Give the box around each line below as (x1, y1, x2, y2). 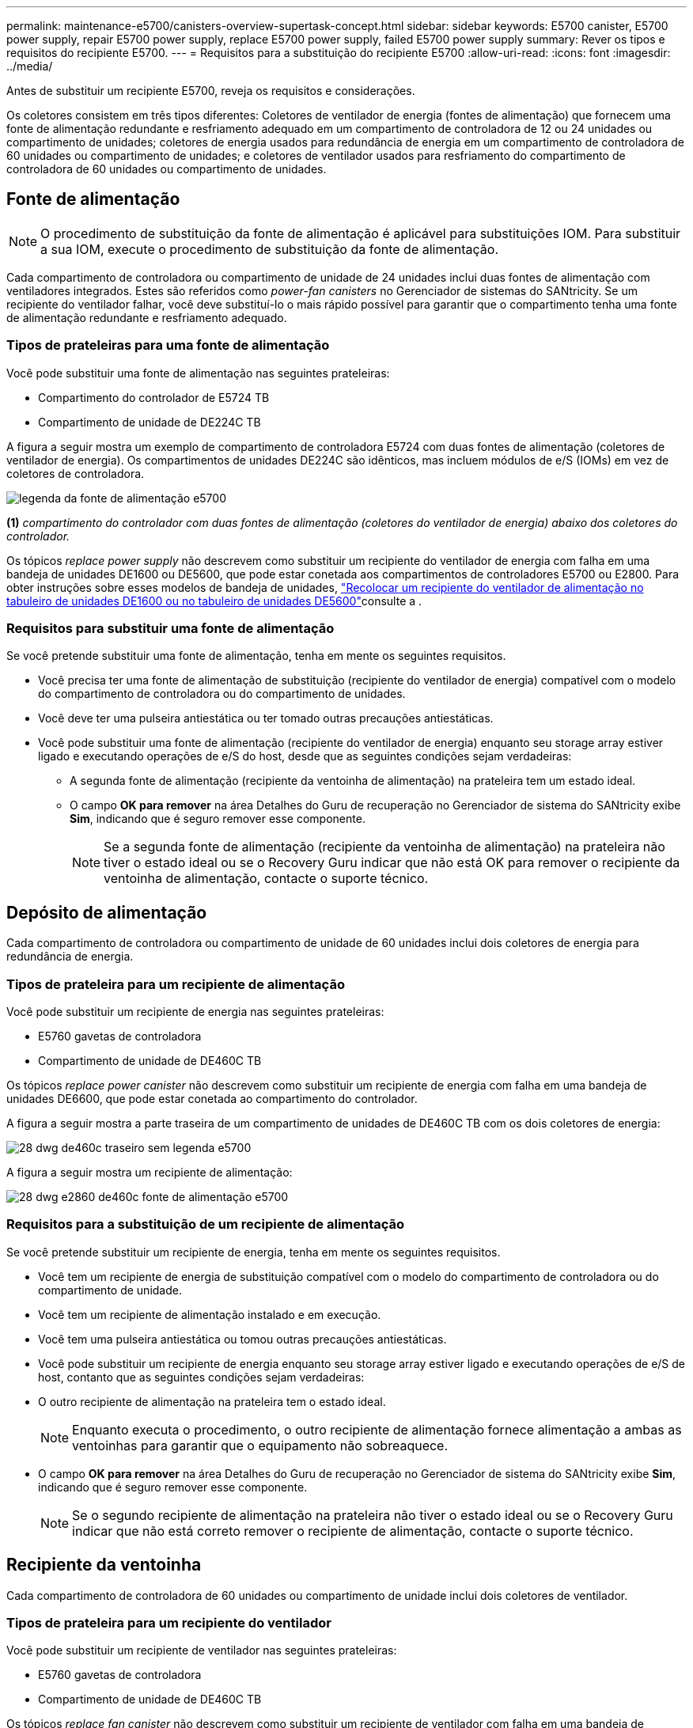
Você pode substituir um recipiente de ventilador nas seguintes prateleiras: (6, 1643, 397, 1658)
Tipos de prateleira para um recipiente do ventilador (6, 1614, 331, 1631)
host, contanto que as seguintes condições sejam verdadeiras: (38, 1370, 365, 1384)
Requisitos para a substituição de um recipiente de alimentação (6, 1216, 405, 1233)
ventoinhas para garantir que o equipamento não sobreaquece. (72, 1437, 449, 1453)
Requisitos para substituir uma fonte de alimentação (6, 620, 335, 636)
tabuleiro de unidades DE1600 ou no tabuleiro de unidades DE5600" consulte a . (6, 593, 422, 608)
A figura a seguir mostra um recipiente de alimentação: (6, 1165, 293, 1179)
